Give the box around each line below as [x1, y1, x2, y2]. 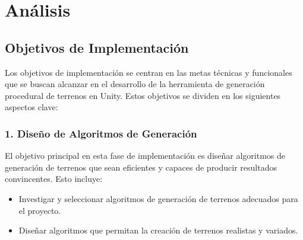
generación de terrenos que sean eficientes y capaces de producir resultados [5, 161, 277, 173]
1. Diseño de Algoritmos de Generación [5, 126, 197, 140]
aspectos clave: [5, 101, 58, 113]
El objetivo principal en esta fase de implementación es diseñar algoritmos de [5, 149, 286, 162]
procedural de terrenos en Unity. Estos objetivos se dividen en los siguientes [5, 89, 281, 101]
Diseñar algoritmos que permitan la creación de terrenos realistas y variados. [18, 224, 298, 236]
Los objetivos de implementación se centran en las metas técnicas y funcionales [5, 66, 292, 78]
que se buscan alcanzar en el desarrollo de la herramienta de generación [5, 78, 265, 90]
